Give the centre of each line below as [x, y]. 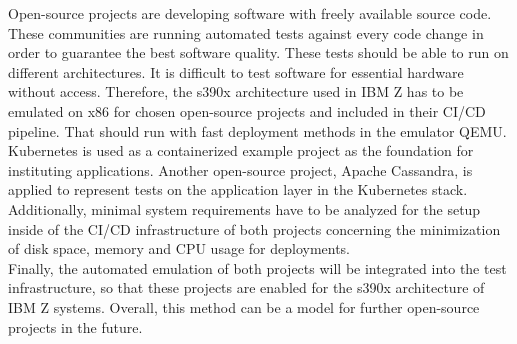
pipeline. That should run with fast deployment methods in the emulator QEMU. [257, 130]
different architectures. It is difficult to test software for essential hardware [236, 71]
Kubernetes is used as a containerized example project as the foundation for [241, 150]
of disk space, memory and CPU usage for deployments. [179, 248]
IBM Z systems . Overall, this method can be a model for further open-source [244, 306]
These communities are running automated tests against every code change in [246, 32]
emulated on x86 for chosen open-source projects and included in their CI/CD [247, 110]
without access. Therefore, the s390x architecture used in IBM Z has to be [236, 91]
